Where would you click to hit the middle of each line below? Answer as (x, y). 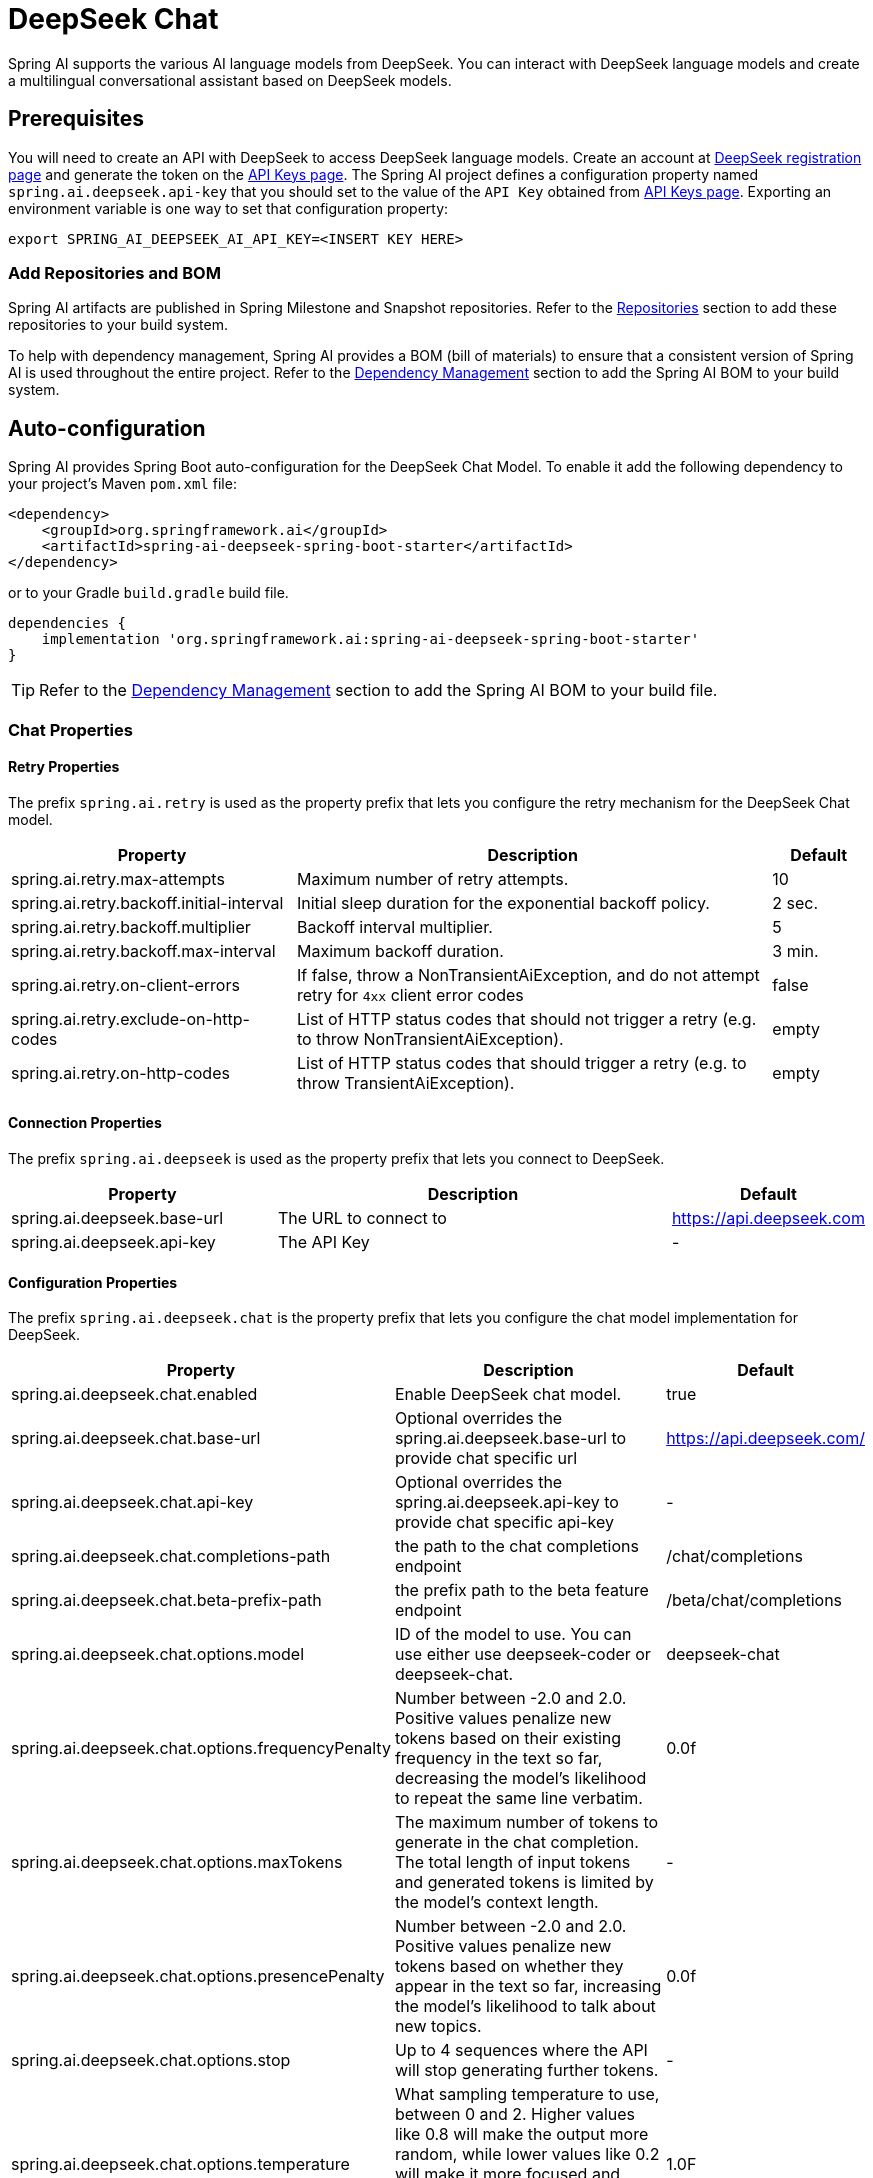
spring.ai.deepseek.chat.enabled (134, 1394)
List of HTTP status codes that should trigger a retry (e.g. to (521, 1062)
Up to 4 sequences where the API (521, 2050)
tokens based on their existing (508, 1738)
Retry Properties (64, 767)
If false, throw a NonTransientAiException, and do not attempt (528, 974)
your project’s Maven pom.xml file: (122, 484)
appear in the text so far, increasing (528, 1986)
